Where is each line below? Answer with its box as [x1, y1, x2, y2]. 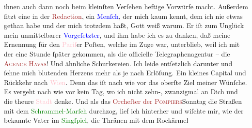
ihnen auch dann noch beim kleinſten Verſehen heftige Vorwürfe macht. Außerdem [4, 1, 248, 11]
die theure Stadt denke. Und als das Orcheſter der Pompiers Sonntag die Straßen [4, 96, 242, 106]
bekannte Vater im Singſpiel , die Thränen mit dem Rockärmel [4, 115, 189, 125]
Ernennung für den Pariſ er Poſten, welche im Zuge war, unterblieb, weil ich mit [4, 39, 240, 49]
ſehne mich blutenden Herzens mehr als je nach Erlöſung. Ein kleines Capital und [4, 68, 246, 78]
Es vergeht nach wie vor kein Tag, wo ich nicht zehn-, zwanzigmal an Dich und [4, 86, 238, 97]
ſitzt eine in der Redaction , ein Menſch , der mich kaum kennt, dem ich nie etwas [4, 11, 243, 21]
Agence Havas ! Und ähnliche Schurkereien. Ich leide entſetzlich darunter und [4, 58, 233, 68]
